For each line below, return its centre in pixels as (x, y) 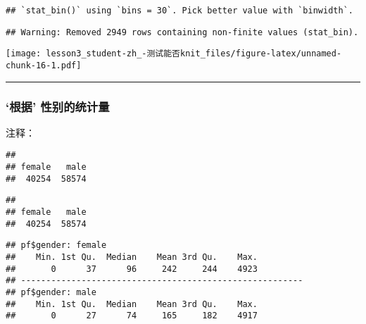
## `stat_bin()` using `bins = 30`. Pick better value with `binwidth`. (179, 11)
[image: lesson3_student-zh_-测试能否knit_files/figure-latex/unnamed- (174, 54)
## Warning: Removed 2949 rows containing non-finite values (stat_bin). (182, 32)
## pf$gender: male (51, 292)
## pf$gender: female (56, 245)
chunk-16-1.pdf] (44, 65)
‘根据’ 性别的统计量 (58, 106)
